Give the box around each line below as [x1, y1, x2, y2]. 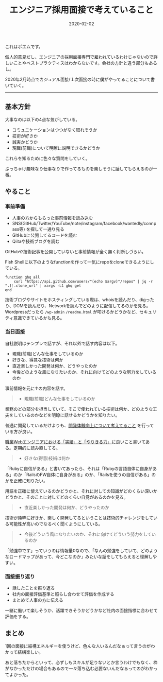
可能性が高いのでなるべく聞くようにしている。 [9, 521, 103, 526]
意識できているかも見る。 [13, 315, 65, 321]
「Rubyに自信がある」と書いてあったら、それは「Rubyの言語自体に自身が [5, 465, 153, 472]
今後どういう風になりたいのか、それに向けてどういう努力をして [24, 531, 152, 537]
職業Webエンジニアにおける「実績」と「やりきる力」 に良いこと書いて [5, 438, 146, 445]
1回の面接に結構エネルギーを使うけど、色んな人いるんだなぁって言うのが [5, 643, 151, 649]
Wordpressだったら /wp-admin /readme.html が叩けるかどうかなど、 [5, 309, 140, 315]
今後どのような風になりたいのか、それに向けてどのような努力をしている [12, 369, 157, 375]
